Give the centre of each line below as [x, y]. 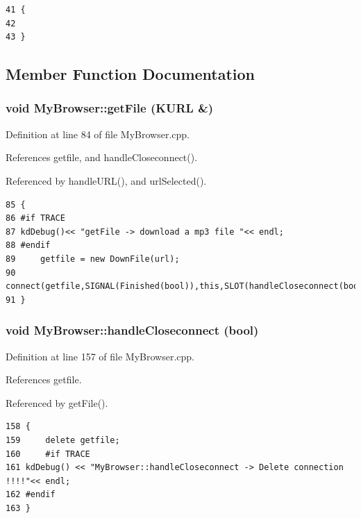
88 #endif [28, 245]
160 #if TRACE [48, 454]
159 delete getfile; [63, 440]
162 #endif [31, 495]
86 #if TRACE [35, 218]
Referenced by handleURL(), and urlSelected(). [106, 180]
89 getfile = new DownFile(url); [93, 259]
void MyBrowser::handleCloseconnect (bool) [132, 330]
